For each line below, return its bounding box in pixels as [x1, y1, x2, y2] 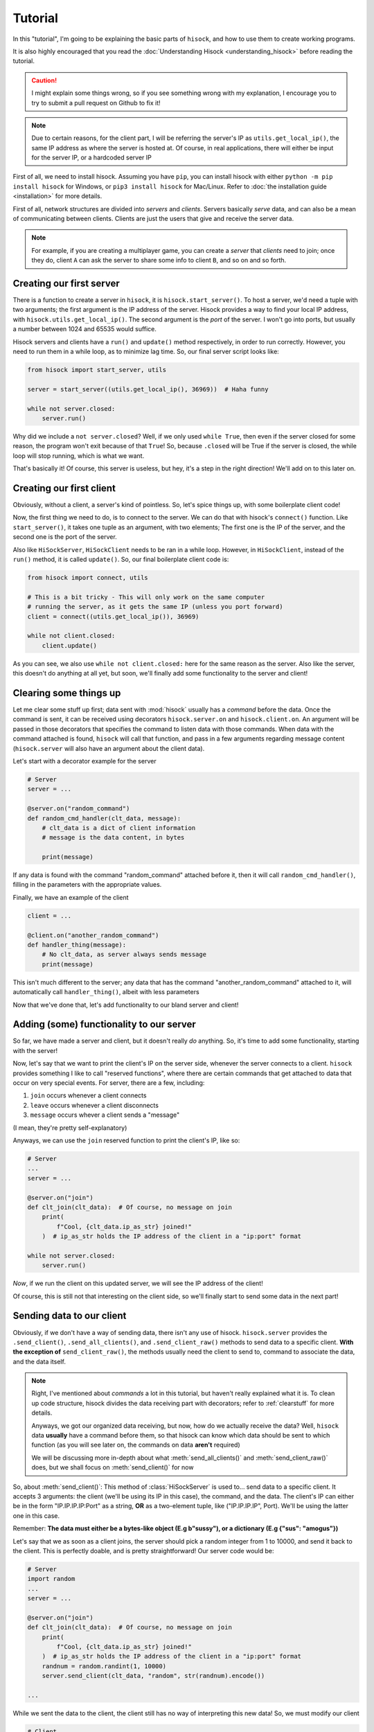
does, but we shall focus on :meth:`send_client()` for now [31, 1463, 194, 1472]
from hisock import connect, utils [27, 574, 148, 581]
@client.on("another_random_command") [27, 931, 159, 939]
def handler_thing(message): [27, 941, 127, 948]
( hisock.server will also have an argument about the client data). [12, 744, 205, 752]
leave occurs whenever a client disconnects [30, 1101, 159, 1109]
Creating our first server [12, 278, 121, 289]
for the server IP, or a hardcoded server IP [31, 153, 152, 162]
